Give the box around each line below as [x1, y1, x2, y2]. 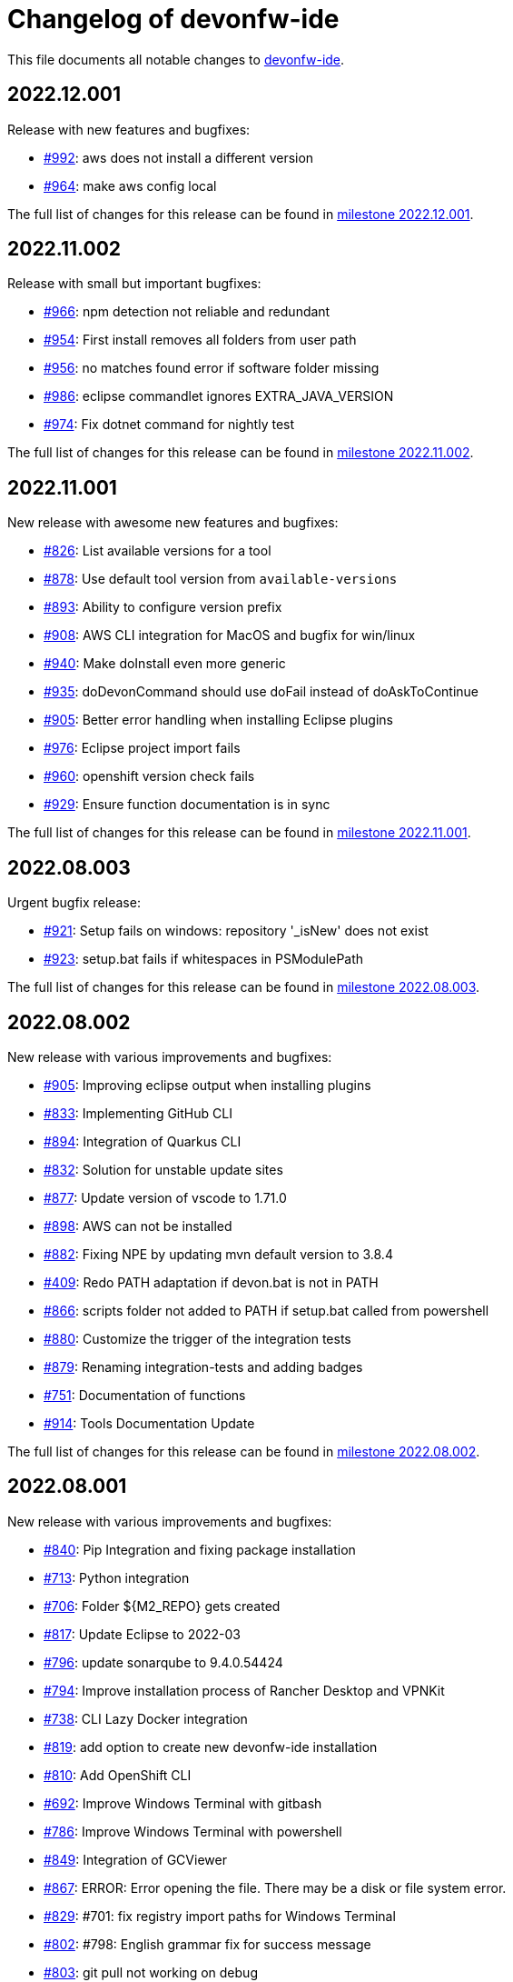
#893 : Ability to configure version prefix [44, 599, 282, 616]
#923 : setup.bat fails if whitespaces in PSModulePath [44, 951, 364, 967]
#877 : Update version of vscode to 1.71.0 [44, 1189, 287, 1206]
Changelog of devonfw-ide [7, 4, 340, 35]
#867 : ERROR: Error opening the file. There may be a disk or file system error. [44, 1879, 507, 1896]
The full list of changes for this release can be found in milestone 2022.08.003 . [7, 979, 480, 996]
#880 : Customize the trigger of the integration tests [44, 1330, 351, 1346]
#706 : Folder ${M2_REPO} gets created [44, 1597, 281, 1614]
